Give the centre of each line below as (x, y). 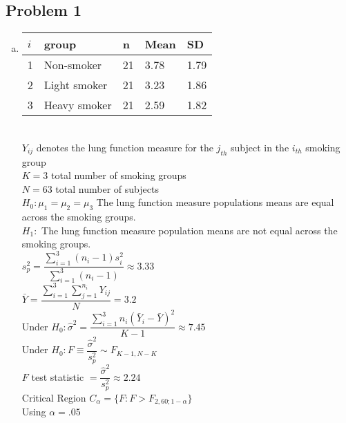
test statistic (58, 376)
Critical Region (54, 397)
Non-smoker (73, 65)
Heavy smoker (78, 105)
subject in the (260, 147)
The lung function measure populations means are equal (215, 202)
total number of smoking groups (119, 175)
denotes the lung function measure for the (125, 147)
